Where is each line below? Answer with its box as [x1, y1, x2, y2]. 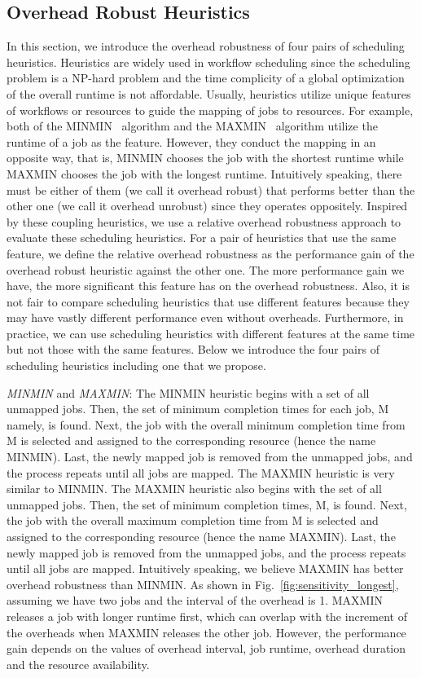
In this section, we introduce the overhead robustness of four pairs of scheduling [7, 37, 405, 55]
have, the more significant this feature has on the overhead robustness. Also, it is [7, 277, 410, 294]
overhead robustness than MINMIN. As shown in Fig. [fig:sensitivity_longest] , [7, 575, 399, 592]
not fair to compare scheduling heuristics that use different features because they [7, 293, 410, 310]
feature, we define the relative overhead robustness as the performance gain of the [7, 244, 414, 262]
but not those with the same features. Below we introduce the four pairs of [7, 341, 379, 358]
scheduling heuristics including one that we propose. [7, 357, 266, 374]
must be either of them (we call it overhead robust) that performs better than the [7, 181, 415, 198]
